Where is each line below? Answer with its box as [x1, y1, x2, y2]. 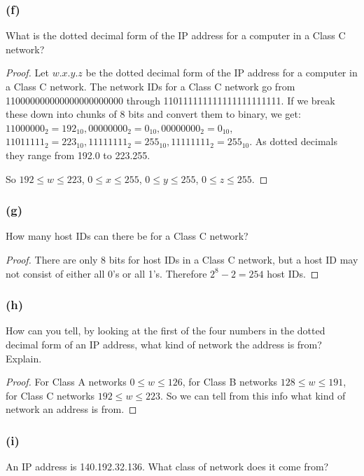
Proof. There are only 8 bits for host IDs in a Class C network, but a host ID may [6, 252, 358, 266]
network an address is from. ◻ [6, 402, 137, 416]
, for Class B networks [182, 374, 278, 389]
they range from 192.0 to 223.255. [6, 147, 150, 162]
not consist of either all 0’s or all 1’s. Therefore [6, 266, 207, 280]
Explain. [6, 351, 42, 365]
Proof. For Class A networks [6, 374, 127, 389]
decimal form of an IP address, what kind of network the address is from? [6, 336, 322, 351]
